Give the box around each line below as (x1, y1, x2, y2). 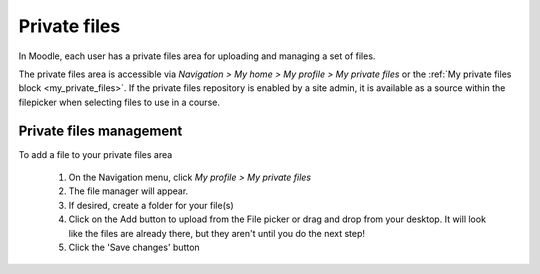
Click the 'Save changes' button (68, 241, 200, 253)
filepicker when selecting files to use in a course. (18, 96, 220, 108)
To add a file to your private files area (18, 148, 173, 160)
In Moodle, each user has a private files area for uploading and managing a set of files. (18, 50, 376, 62)
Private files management (18, 122, 183, 139)
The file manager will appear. (68, 185, 189, 197)
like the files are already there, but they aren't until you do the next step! (68, 227, 365, 239)
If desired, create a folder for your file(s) (68, 199, 234, 211)
